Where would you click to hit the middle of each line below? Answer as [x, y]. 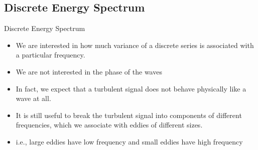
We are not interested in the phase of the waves [89, 71]
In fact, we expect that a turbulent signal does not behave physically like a [131, 88]
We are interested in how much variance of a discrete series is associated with [135, 45]
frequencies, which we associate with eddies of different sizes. [109, 125]
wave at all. [33, 98]
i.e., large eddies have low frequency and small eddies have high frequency [129, 141]
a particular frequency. [50, 55]
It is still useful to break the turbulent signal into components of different [129, 115]
